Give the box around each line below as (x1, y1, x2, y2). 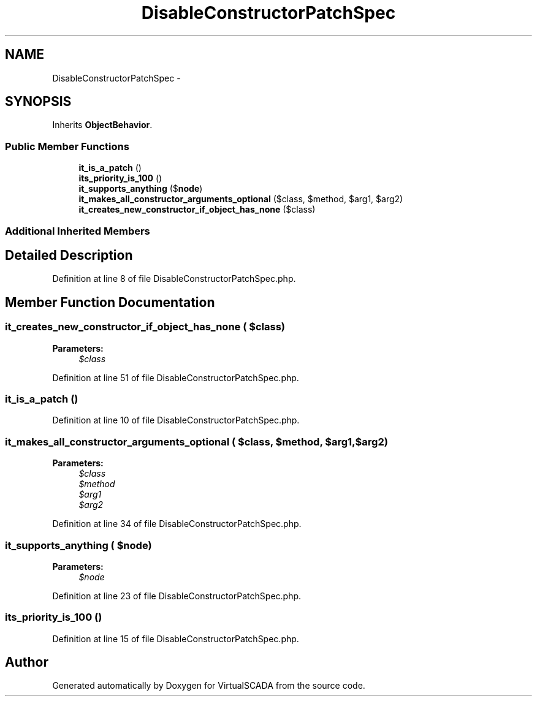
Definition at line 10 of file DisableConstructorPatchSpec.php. (52, 415, 300, 426)
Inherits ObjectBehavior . (52, 119, 153, 131)
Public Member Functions (5, 140, 129, 153)
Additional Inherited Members (5, 224, 150, 237)
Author (5, 654, 48, 670)
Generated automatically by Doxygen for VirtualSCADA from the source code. (52, 680, 365, 691)
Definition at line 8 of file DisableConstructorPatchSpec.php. (52, 273, 296, 284)
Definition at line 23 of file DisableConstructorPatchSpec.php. (52, 590, 302, 601)
